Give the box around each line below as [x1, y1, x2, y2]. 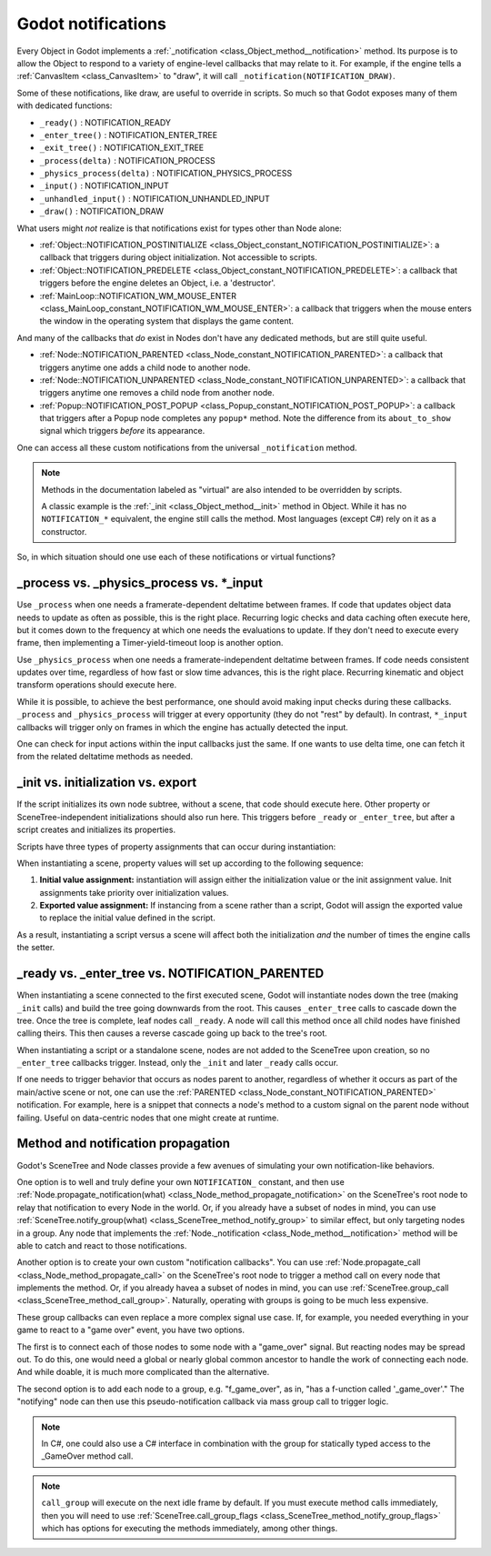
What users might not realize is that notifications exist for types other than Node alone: [16, 223, 343, 234]
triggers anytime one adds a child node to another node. [39, 362, 251, 373]
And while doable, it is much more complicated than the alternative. [16, 1367, 270, 1378]
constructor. [41, 526, 87, 537]
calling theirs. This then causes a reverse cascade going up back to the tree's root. [16, 1028, 327, 1039]
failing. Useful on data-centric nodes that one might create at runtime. [16, 1112, 279, 1123]
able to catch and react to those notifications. [16, 1240, 187, 1250]
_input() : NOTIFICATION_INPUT [39, 180, 170, 191]
